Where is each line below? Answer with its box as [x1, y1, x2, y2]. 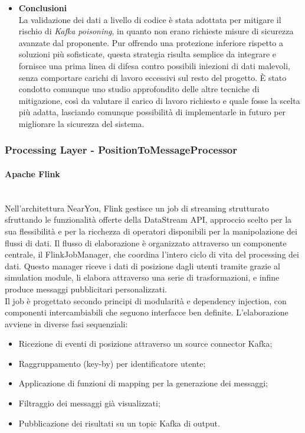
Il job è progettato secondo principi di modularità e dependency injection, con [5, 294, 287, 307]
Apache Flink [5, 167, 60, 180]
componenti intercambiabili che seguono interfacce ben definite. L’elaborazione [5, 306, 288, 318]
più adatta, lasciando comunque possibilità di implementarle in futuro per [18, 106, 286, 118]
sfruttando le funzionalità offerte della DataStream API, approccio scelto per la [5, 213, 292, 226]
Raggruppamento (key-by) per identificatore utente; [18, 357, 206, 369]
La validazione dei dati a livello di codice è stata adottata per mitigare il [18, 13, 281, 25]
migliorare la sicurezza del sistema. [18, 117, 145, 129]
